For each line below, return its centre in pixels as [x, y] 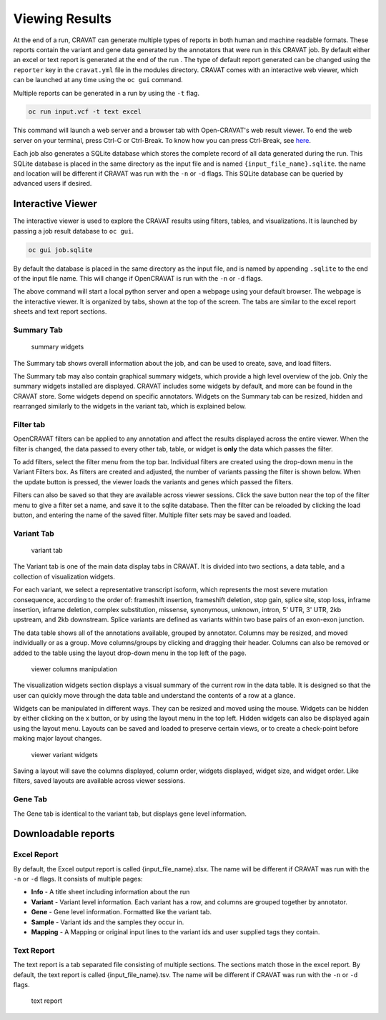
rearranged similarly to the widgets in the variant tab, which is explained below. [130, 406]
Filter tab [29, 424]
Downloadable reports [64, 834]
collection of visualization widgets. [64, 576]
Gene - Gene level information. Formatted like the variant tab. [122, 912]
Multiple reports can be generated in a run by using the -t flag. [107, 93]
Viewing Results [63, 19]
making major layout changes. [58, 739]
